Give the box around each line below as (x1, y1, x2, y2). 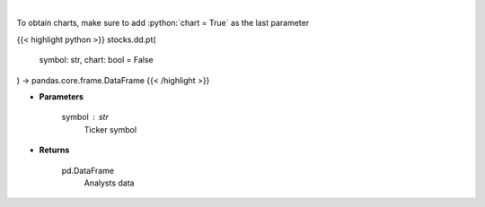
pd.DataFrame (61, 165, 115, 176)
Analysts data (84, 177, 135, 188)
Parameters (39, 91, 84, 102)
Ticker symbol (84, 124, 137, 134)
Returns (39, 144, 70, 156)
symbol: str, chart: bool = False (39, 55, 154, 65)
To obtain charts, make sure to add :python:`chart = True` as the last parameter (16, 18, 310, 29)
